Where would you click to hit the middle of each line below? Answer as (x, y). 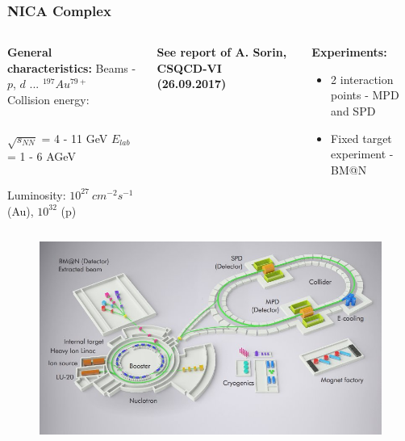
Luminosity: (37, 194)
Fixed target (361, 138)
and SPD (353, 111)
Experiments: (349, 52)
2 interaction (362, 79)
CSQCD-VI (189, 67)
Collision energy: (48, 99)
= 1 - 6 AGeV (42, 156)
